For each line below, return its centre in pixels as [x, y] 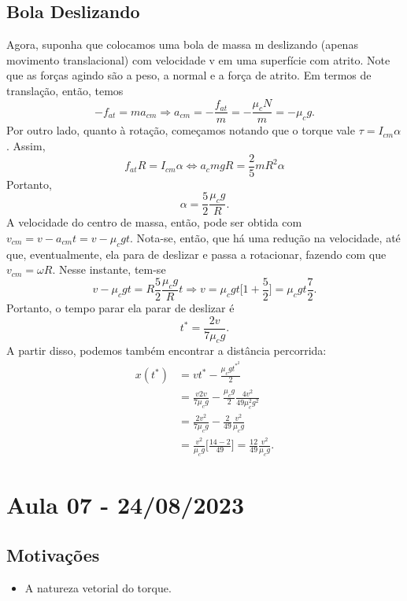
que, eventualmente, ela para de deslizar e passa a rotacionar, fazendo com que [196, 254]
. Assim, [26, 146]
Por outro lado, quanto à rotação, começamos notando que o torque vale [181, 130]
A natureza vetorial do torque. [98, 587]
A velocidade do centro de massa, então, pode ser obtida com [154, 222]
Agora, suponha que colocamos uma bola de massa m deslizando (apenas [182, 44]
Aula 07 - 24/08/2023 [126, 505]
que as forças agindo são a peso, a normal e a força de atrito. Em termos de [189, 75]
